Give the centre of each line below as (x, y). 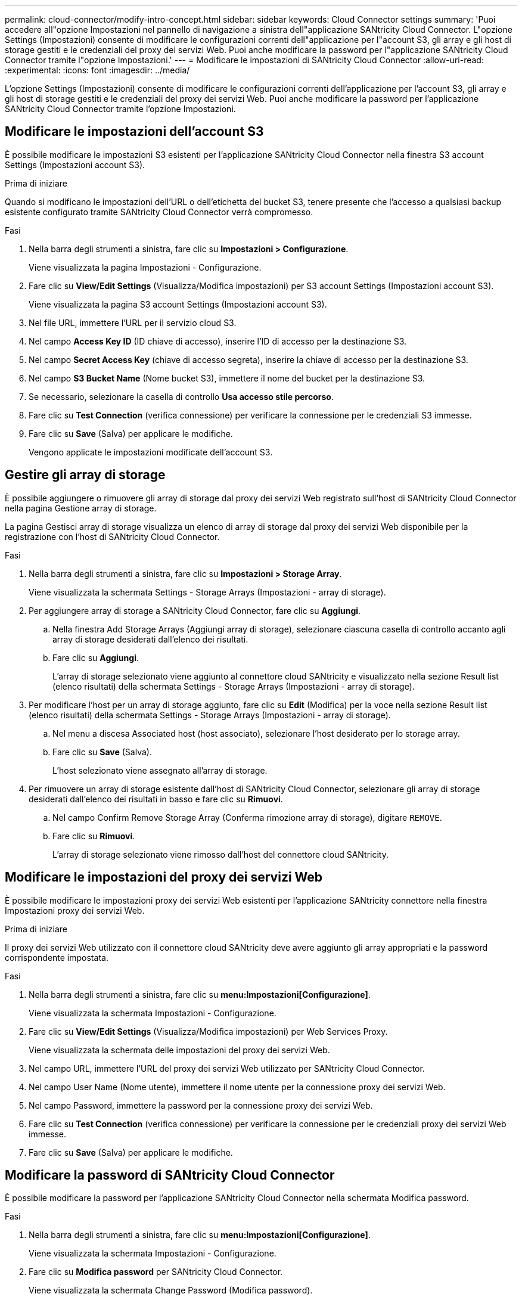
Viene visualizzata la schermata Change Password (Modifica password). (171, 1290)
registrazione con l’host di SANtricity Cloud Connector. (112, 536)
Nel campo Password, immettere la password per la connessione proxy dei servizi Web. (201, 1105)
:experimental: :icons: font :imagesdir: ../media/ (97, 70)
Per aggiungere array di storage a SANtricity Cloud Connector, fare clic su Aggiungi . (195, 610)
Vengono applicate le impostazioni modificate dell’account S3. (151, 452)
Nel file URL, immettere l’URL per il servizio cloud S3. (133, 322)
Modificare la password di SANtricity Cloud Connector (170, 1175)
